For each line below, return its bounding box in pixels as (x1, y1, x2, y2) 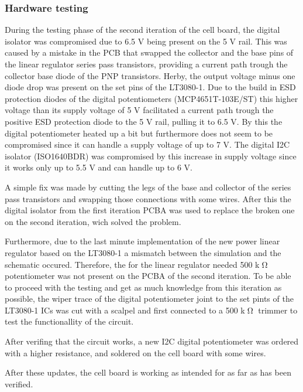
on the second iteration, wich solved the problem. (5, 215, 181, 227)
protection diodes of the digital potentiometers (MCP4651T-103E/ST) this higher (5, 92, 298, 104)
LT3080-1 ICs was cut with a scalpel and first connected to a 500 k (5, 304, 245, 316)
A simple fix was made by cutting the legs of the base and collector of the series (5, 180, 291, 193)
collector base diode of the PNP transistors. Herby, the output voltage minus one (5, 69, 295, 81)
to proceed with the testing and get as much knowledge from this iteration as (5, 281, 282, 293)
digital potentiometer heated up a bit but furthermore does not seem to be (5, 127, 273, 139)
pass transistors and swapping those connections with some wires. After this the (5, 192, 291, 204)
